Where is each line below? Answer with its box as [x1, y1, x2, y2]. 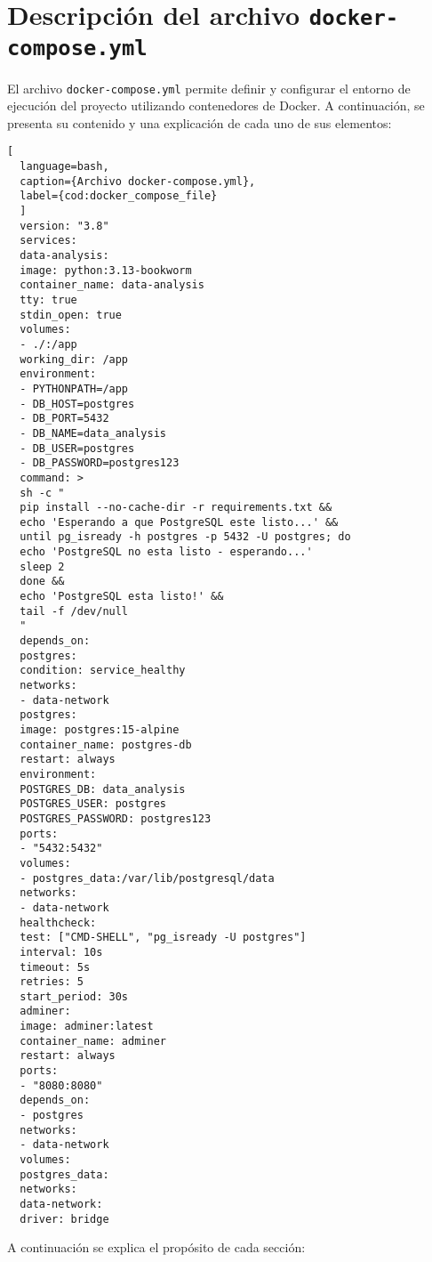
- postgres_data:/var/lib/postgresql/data [20, 871, 275, 885]
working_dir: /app [20, 352, 129, 366]
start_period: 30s [20, 990, 129, 1003]
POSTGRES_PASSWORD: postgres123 [20, 812, 212, 825]
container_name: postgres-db [20, 738, 192, 751]
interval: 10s [20, 945, 103, 959]
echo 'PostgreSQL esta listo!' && [20, 590, 224, 603]
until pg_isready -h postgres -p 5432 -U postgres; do [20, 530, 351, 544]
